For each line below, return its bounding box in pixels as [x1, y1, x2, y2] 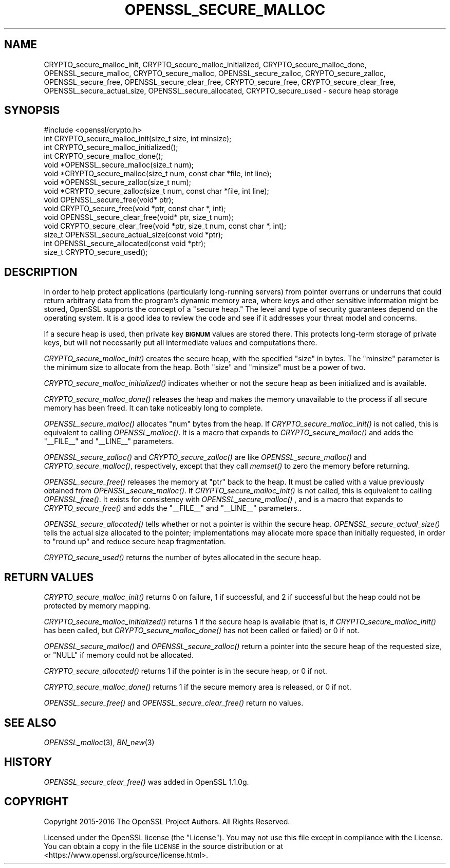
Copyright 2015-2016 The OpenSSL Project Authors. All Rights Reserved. [44, 817, 290, 826]
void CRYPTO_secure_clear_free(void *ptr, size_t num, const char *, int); [44, 221, 287, 231]
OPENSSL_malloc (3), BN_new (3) [44, 737, 155, 747]
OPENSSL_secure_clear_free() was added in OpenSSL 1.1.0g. [44, 777, 249, 786]
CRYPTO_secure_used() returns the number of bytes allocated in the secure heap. [44, 553, 321, 562]
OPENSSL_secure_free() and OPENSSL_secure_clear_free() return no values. [44, 698, 304, 708]
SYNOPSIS [4, 104, 60, 117]
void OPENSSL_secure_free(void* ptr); [44, 195, 174, 205]
